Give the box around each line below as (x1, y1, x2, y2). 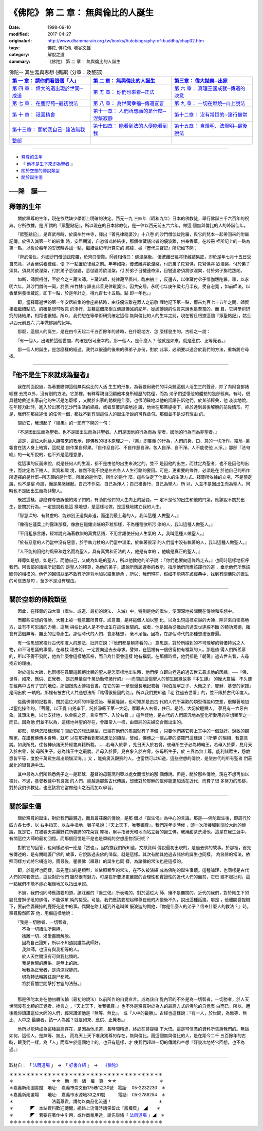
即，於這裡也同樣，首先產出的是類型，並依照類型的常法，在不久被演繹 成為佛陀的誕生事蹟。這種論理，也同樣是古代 (17, 867, 249, 873)
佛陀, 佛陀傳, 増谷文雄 (47, 44, 91, 51)
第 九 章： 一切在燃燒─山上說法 (174, 100, 245, 107)
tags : (9, 44, 20, 51)
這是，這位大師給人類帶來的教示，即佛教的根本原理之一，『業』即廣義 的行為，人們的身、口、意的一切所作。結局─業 (17, 438, 250, 444)
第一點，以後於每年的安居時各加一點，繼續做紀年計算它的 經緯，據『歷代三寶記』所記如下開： (9, 245, 198, 251)
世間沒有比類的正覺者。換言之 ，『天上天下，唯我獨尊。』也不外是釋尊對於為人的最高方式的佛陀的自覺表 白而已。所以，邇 (9, 1003, 250, 1009)
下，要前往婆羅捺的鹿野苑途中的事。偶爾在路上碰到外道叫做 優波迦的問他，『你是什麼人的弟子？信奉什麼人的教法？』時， (9, 903, 251, 909)
